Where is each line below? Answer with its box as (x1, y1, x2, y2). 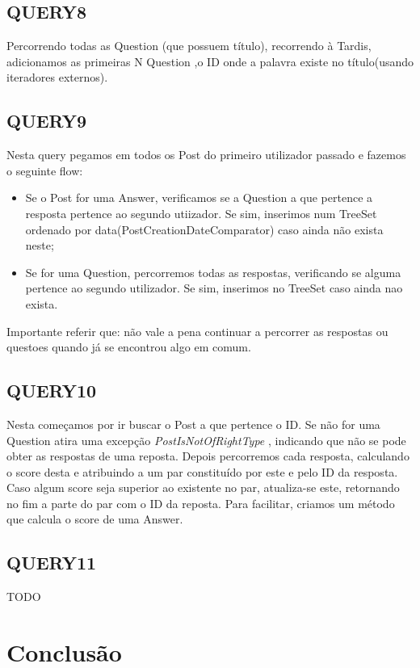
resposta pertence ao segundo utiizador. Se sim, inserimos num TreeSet (25, 204, 377, 221)
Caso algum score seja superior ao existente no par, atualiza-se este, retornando (6, 479, 400, 496)
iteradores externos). (6, 69, 108, 86)
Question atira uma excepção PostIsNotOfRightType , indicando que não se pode (6, 431, 406, 448)
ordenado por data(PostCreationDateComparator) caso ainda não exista (25, 221, 384, 237)
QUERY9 (6, 108, 87, 133)
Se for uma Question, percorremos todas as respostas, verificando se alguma (25, 263, 401, 280)
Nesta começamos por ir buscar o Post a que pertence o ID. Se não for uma (6, 415, 380, 432)
